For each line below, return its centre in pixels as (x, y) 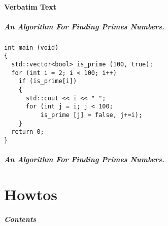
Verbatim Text (30, 6)
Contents (20, 219)
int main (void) (31, 47)
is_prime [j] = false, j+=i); (91, 115)
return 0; (28, 132)
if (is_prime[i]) (48, 81)
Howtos (31, 194)
